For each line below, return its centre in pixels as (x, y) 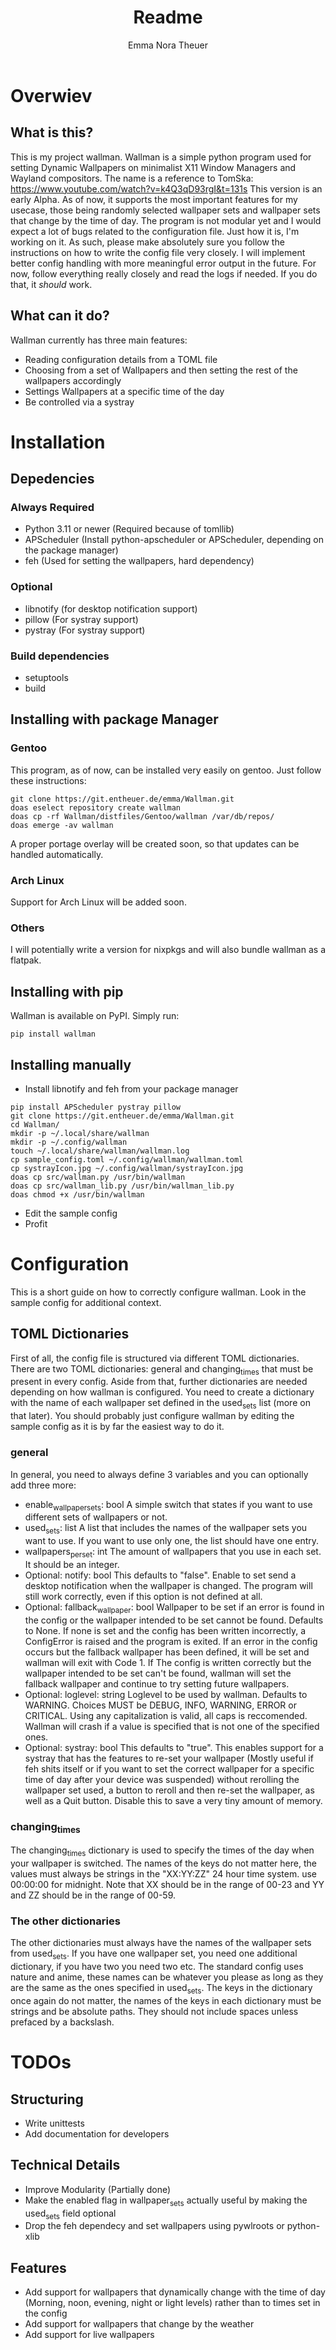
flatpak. (26, 960)
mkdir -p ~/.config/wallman (69, 1142)
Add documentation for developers (97, 2134)
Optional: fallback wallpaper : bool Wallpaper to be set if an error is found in (174, 1608)
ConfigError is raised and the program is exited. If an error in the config (171, 1641)
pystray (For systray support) (85, 630)
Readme (168, 17)
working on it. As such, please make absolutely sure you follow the (147, 242)
